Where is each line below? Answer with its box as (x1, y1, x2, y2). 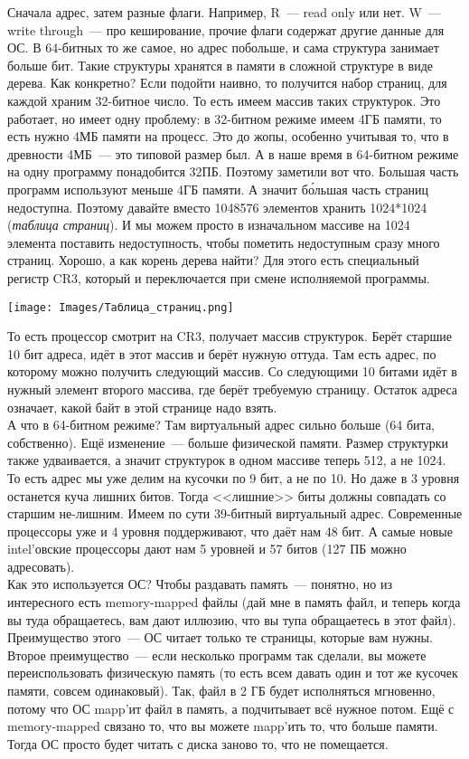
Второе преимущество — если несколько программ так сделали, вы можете (7, 645, 427, 664)
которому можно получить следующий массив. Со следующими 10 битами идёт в (7, 362, 457, 381)
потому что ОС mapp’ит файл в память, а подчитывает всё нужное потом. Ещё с (7, 698, 455, 717)
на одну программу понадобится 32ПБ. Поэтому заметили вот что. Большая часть (7, 162, 459, 181)
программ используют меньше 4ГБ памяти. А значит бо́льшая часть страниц (7, 179, 429, 198)
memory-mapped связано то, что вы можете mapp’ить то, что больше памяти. (7, 716, 438, 735)
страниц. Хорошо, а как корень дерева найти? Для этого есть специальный (7, 251, 419, 270)
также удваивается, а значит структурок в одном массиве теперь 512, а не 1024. (7, 451, 446, 470)
